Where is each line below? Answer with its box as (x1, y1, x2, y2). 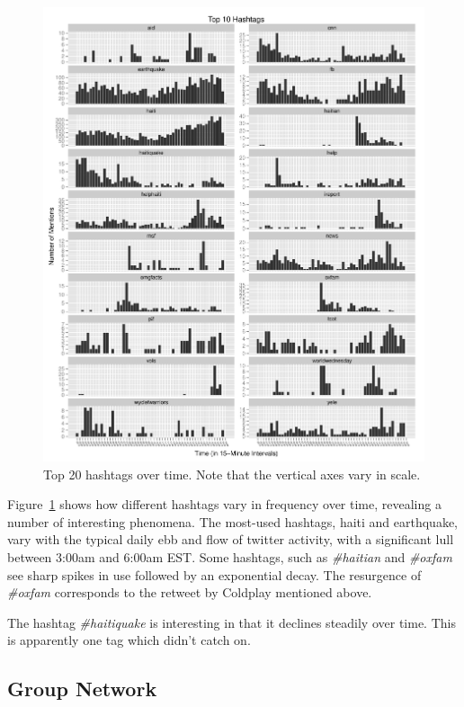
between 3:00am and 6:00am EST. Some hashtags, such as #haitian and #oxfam (7, 547, 452, 566)
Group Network (7, 675, 157, 703)
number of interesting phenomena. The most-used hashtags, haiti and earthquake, (7, 512, 459, 531)
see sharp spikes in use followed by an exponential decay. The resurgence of (7, 565, 422, 584)
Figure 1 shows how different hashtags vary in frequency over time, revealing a (7, 495, 442, 514)
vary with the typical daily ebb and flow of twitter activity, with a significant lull (7, 530, 454, 549)
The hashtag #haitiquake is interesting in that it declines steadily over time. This (7, 613, 456, 631)
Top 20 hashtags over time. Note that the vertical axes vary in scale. (43, 464, 421, 483)
